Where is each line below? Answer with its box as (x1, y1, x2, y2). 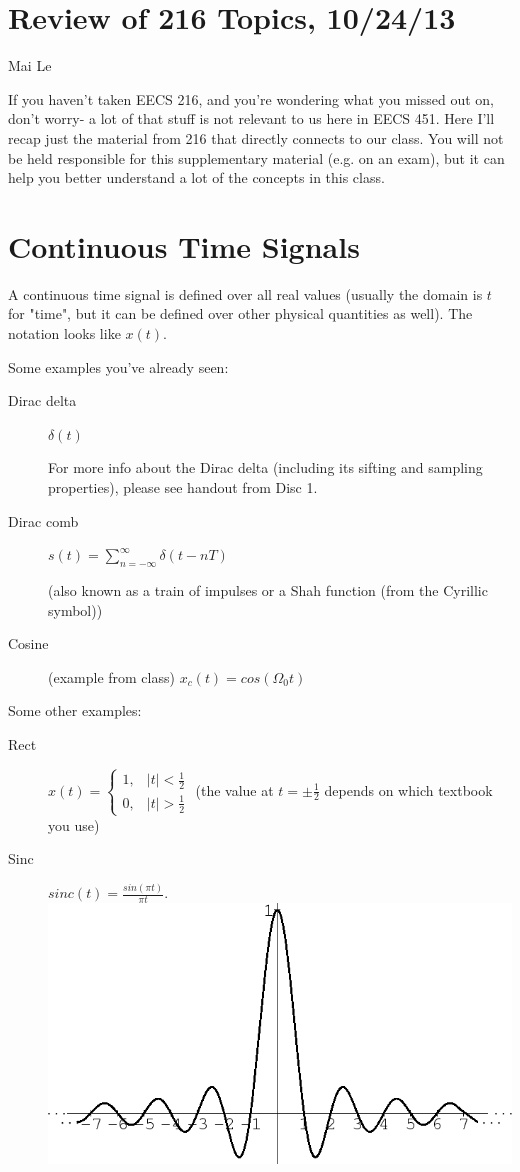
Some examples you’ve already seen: (8, 356, 229, 377)
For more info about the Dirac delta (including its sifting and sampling (48, 457, 483, 478)
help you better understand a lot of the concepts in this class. (8, 167, 385, 188)
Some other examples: (8, 700, 142, 721)
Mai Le (8, 55, 52, 76)
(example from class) (48, 666, 175, 687)
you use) (48, 814, 100, 835)
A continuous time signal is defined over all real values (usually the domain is (8, 283, 483, 304)
